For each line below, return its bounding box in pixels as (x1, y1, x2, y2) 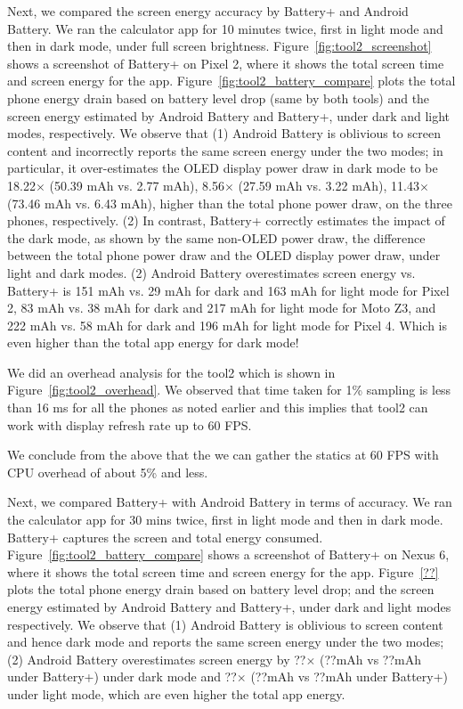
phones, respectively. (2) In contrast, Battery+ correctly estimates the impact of (7, 211, 445, 230)
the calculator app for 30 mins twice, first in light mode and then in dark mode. (7, 510, 443, 529)
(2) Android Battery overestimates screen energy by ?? (7, 649, 306, 668)
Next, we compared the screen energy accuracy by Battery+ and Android (7, 2, 409, 20)
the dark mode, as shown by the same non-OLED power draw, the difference (7, 228, 426, 247)
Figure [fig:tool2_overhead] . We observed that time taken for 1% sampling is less (7, 380, 451, 399)
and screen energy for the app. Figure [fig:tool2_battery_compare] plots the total (7, 71, 456, 90)
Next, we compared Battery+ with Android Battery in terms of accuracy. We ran (7, 493, 452, 511)
